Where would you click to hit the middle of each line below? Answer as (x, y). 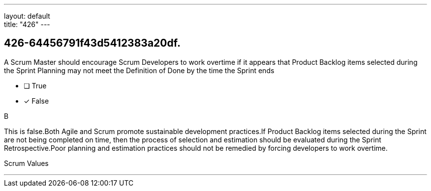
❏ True (35, 85)
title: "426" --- (27, 24)
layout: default (27, 16)
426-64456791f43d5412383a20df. (92, 43)
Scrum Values (26, 163)
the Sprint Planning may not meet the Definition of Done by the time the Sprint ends (139, 70)
